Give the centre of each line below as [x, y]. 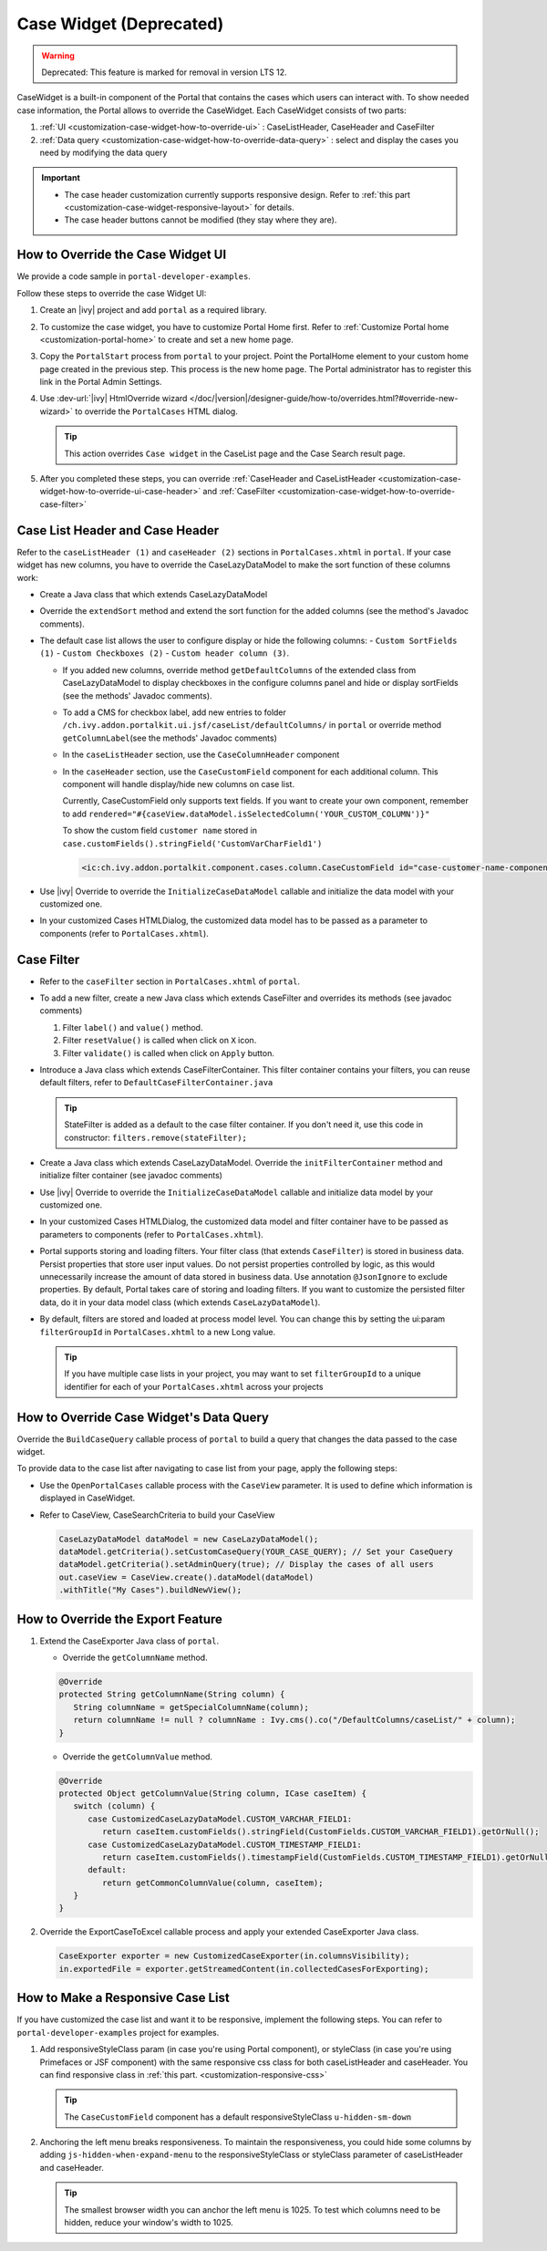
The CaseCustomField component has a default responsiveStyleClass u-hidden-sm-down [238, 2117]
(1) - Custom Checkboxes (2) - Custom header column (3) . [165, 653]
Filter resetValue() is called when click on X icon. [160, 1041]
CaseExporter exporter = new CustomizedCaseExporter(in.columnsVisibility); [234, 1956]
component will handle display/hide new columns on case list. [179, 783]
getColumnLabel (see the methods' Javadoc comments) [170, 738]
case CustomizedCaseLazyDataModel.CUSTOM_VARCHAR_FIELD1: [220, 1819]
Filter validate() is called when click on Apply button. [169, 1053]
